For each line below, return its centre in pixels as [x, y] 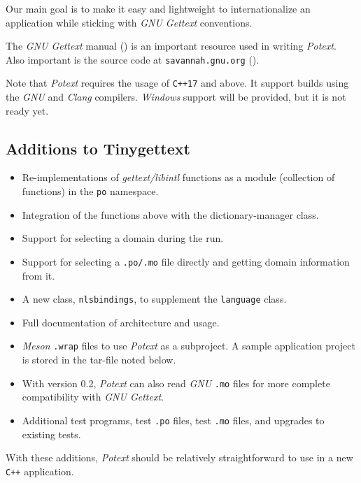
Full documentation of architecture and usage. [121, 322]
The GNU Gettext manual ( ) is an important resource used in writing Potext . [171, 46]
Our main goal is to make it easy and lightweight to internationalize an [158, 8]
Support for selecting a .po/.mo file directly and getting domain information [186, 261]
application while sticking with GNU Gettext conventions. [129, 22]
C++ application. [40, 471]
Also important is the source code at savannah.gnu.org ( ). [133, 59]
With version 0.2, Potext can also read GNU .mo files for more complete [176, 383]
